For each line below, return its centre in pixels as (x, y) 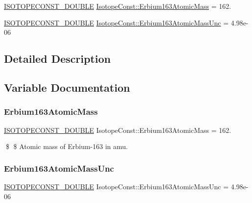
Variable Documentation (67, 87)
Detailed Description (57, 59)
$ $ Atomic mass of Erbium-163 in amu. (67, 146)
